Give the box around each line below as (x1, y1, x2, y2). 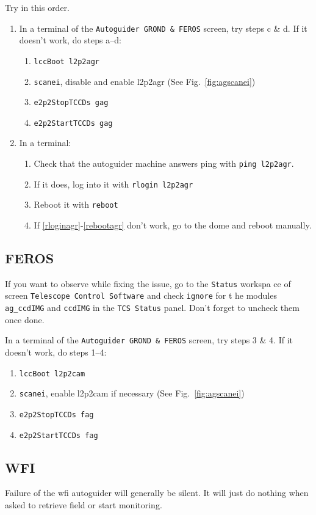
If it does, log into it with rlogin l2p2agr (34, 177, 193, 190)
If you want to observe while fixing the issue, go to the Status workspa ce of (5, 277, 291, 290)
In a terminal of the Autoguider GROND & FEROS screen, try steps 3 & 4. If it (5, 334, 293, 346)
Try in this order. (5, 1, 70, 13)
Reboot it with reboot (34, 198, 118, 211)
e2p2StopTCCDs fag (19, 410, 94, 419)
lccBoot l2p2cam (19, 369, 85, 378)
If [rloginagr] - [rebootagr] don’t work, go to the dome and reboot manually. (34, 219, 312, 232)
